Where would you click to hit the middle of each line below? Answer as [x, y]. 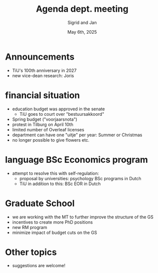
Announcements [40, 57]
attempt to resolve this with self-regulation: [56, 173]
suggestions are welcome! [39, 266]
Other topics [31, 252]
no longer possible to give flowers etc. [51, 140]
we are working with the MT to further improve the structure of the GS [83, 217]
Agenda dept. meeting [82, 9]
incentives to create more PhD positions [52, 222]
